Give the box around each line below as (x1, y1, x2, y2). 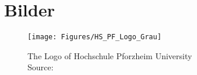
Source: (27, 61, 54, 73)
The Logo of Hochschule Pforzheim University (27, 49, 192, 62)
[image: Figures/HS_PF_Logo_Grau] (27, 33, 162, 42)
